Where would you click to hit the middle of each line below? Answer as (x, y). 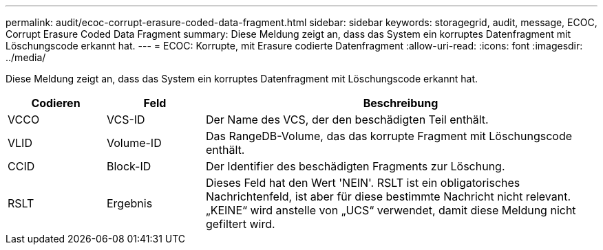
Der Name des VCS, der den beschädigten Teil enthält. (347, 120)
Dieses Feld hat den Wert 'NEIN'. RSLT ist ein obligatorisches (363, 183)
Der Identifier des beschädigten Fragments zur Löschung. (355, 166)
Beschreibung (401, 103)
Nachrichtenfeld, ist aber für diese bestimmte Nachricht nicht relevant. (388, 196)
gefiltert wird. (240, 224)
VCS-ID (126, 120)
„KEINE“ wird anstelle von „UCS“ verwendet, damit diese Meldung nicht (391, 210)
